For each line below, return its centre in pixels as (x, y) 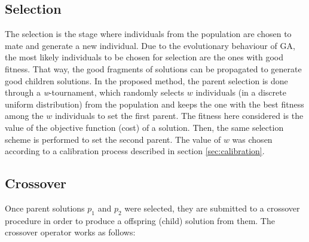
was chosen (252, 139)
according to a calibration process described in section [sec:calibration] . (135, 151)
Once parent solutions (45, 208)
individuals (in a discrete (241, 92)
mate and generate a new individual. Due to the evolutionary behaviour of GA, (150, 45)
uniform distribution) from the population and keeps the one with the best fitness (154, 104)
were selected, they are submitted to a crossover (212, 208)
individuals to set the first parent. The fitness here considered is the (179, 116)
